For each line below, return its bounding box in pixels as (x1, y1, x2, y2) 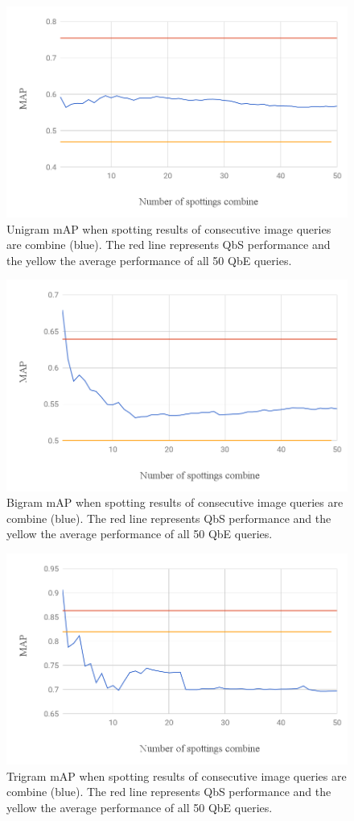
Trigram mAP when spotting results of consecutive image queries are (6, 767, 347, 784)
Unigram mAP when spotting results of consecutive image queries (6, 220, 331, 237)
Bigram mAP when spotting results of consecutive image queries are (6, 494, 344, 511)
